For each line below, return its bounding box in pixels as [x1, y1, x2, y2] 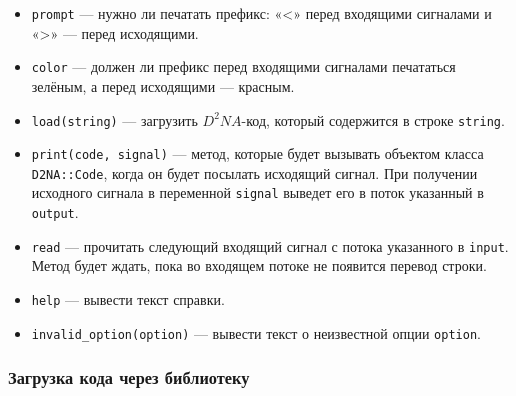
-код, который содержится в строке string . [241, 109, 505, 130]
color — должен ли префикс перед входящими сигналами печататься [31, 56, 456, 77]
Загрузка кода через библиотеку [8, 365, 250, 390]
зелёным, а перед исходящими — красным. [31, 75, 295, 96]
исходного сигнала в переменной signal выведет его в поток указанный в [31, 182, 484, 203]
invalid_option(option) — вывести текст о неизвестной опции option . [31, 322, 481, 343]
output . [31, 202, 79, 223]
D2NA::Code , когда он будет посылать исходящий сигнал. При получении [31, 162, 478, 183]
